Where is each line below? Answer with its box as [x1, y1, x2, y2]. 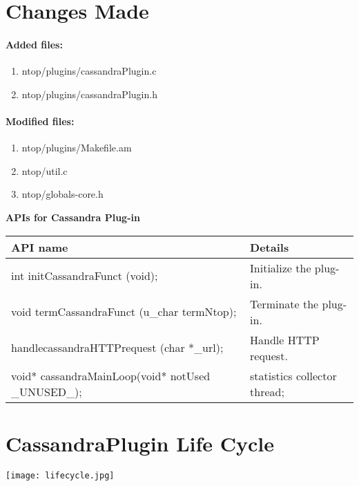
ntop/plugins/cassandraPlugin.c [21, 64, 157, 78]
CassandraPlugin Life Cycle [6, 429, 275, 457]
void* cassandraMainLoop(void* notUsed [11, 367, 211, 384]
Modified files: [6, 113, 75, 128]
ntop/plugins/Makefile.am [21, 140, 132, 155]
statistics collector [250, 367, 337, 384]
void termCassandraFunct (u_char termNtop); [11, 303, 237, 320]
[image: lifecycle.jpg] [6, 470, 115, 480]
